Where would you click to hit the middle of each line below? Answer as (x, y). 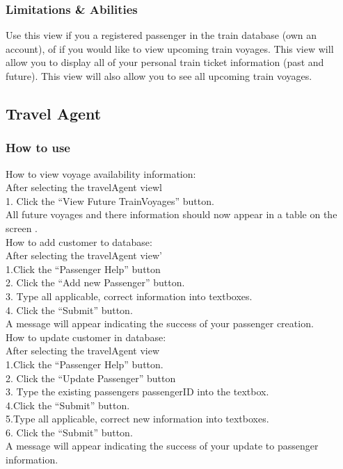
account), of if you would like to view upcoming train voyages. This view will (170, 48)
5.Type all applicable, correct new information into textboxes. (137, 419)
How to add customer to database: (79, 241)
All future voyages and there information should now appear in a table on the (171, 214)
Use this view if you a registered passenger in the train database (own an (161, 35)
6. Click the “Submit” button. (69, 432)
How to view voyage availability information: (101, 173)
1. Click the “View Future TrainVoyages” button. (110, 200)
